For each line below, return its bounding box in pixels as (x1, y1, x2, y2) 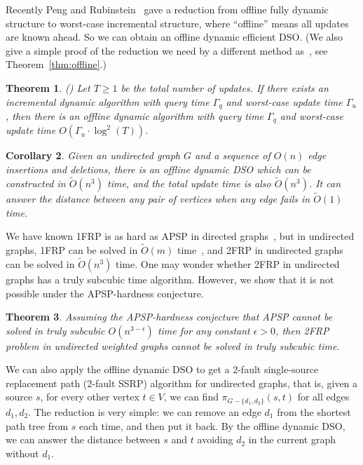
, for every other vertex (40, 389, 139, 404)
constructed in (6, 175, 66, 190)
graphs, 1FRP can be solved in (6, 243, 138, 257)
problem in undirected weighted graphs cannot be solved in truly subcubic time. (6, 338, 340, 353)
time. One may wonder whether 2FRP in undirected (116, 256, 340, 271)
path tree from (6, 418, 69, 433)
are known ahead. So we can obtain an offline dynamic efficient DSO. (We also (6, 29, 343, 44)
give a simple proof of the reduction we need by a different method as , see (6, 43, 328, 58)
